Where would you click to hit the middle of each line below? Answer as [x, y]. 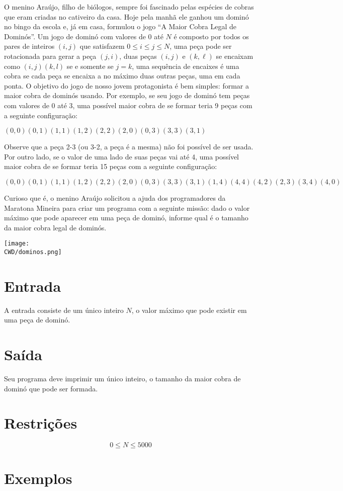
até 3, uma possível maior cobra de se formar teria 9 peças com [155, 105]
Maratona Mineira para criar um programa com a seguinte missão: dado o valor [127, 208]
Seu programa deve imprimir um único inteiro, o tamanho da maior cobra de [122, 379]
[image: [17, 244]
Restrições [41, 423]
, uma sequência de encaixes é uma [186, 66]
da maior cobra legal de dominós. [55, 227]
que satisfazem [102, 46]
